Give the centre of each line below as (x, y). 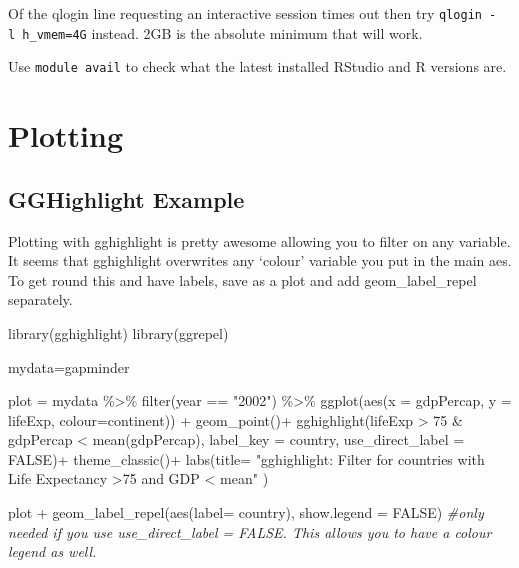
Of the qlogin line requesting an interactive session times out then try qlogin (245, 13)
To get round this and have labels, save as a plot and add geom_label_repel (242, 279)
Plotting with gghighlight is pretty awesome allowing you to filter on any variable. (259, 240)
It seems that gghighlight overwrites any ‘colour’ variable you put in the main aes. (260, 260)
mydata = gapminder (69, 366)
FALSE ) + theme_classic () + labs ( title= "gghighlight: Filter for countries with (246, 458)
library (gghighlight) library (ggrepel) (118, 332)
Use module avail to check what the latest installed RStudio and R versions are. (257, 66)
